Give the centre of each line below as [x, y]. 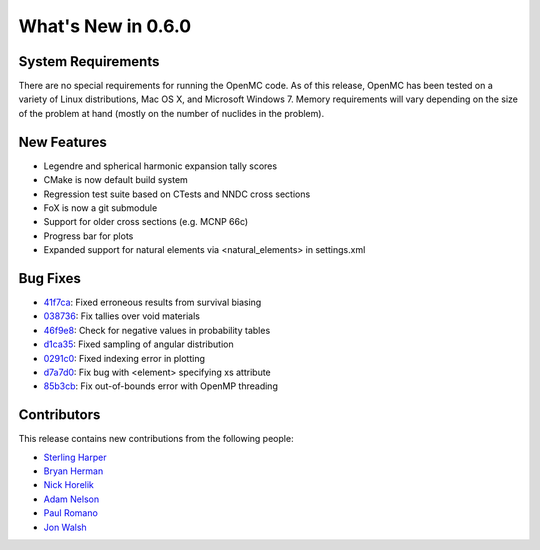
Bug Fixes [50, 278]
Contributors [59, 415]
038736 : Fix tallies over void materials [121, 316]
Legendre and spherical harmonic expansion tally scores [160, 166]
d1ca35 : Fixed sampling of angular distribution [138, 344]
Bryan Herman [73, 471]
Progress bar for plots [88, 236]
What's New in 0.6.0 [105, 26]
